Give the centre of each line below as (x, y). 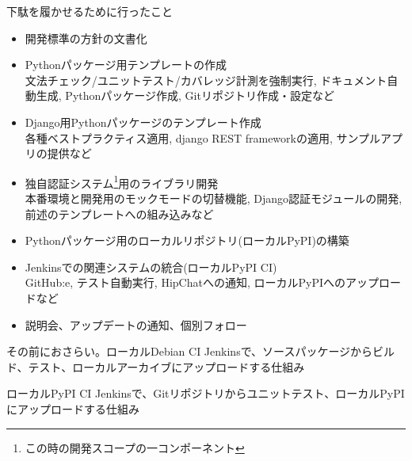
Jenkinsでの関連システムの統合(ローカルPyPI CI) (151, 267)
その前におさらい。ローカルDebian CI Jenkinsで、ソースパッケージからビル (201, 351)
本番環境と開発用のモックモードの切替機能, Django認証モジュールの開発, (214, 198)
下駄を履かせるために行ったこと (90, 11)
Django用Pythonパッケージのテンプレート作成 (143, 122)
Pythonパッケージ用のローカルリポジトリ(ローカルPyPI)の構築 (187, 240)
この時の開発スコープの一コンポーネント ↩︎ (135, 447)
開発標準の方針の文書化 (86, 38)
